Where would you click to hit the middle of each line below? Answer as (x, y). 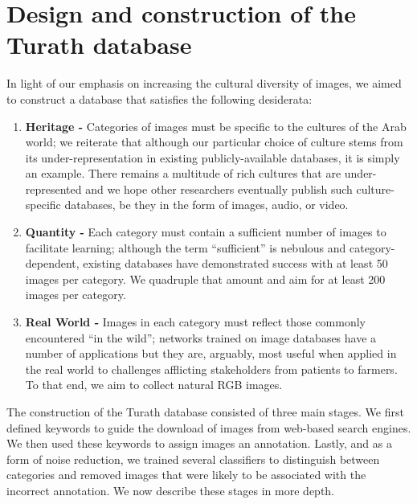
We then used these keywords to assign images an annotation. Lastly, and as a (199, 443)
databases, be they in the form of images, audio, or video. (206, 205)
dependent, (52, 263)
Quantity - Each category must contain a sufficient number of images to (206, 232)
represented (53, 188)
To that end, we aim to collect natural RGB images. (154, 385)
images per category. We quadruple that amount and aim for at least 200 (205, 279)
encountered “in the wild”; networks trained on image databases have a (201, 337)
